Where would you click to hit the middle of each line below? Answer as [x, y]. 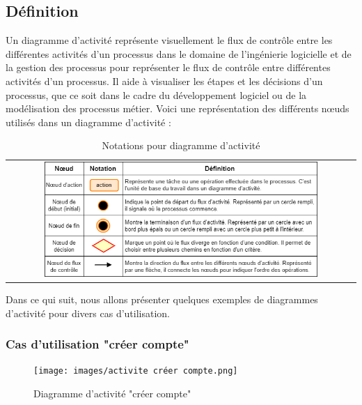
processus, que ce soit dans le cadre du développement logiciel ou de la [156, 94]
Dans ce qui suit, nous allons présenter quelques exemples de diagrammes [162, 299]
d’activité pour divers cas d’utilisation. [88, 313]
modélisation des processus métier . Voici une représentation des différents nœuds [178, 108]
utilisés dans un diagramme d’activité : [88, 122]
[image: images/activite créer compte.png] [136, 371]
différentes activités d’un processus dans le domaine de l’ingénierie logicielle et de [179, 53]
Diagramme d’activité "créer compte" [112, 393]
